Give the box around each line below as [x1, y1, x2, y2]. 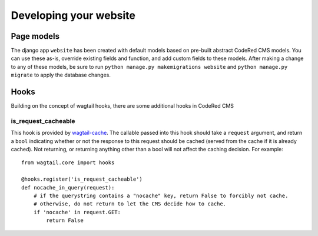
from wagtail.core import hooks [21, 159, 115, 166]
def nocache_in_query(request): [21, 184, 115, 191]
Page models [11, 31, 60, 41]
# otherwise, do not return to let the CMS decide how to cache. [33, 201, 227, 207]
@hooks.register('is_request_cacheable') [21, 176, 143, 182]
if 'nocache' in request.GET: [33, 209, 121, 215]
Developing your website [11, 9, 135, 22]
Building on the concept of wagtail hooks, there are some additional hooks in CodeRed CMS [11, 102, 234, 109]
